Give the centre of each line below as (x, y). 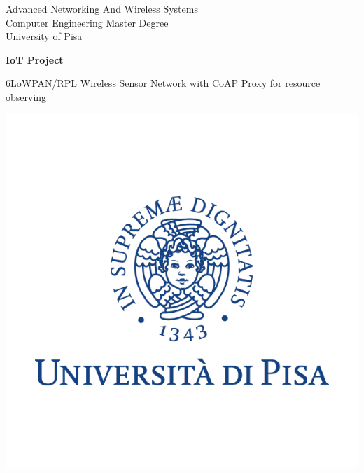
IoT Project (35, 59)
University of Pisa (44, 36)
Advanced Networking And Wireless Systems (102, 8)
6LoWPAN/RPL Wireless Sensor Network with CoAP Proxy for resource (163, 83)
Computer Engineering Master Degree (87, 22)
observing (26, 96)
